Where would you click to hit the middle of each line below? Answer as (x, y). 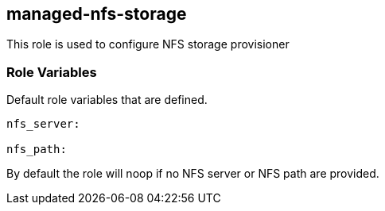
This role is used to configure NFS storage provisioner (148, 44)
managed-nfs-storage (97, 14)
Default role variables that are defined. (107, 100)
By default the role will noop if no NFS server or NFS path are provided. (193, 174)
